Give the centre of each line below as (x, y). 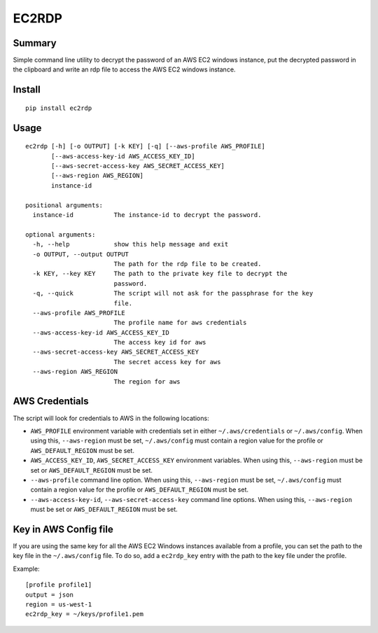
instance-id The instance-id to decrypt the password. (147, 215)
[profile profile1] (59, 585)
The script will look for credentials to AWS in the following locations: (111, 418)
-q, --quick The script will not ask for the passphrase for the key (173, 293)
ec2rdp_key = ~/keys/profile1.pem (84, 614)
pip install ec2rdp (59, 108)
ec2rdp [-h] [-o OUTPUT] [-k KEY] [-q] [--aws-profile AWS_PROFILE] (145, 146)
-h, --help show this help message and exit (131, 244)
